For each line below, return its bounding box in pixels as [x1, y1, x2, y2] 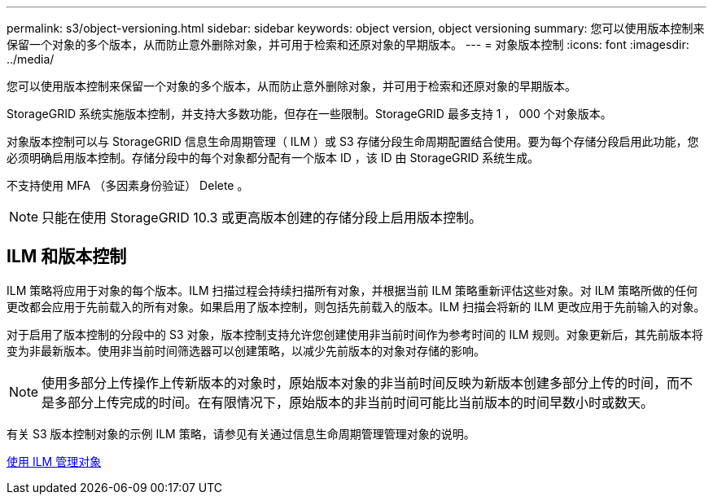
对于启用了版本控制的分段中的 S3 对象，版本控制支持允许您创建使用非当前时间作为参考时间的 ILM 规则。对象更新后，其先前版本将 [7, 327, 703, 341]
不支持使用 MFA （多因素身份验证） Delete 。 [7, 178, 249, 192]
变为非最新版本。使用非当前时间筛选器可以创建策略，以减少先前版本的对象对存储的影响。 [7, 343, 485, 358]
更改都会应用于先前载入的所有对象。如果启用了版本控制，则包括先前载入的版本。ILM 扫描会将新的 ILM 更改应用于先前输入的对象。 [7, 299, 706, 314]
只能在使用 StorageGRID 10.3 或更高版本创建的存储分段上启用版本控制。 [42, 209, 482, 226]
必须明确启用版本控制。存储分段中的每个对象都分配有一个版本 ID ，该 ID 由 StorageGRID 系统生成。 [7, 151, 540, 165]
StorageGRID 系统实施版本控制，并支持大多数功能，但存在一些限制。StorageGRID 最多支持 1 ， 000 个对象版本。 [7, 107, 612, 121]
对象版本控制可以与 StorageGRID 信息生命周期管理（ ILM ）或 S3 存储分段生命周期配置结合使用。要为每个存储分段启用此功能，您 [7, 134, 699, 148]
